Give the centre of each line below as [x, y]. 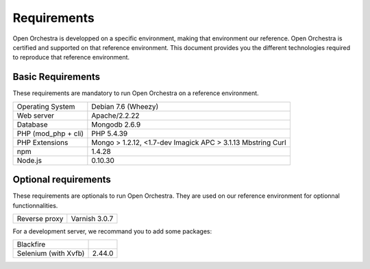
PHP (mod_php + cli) [50, 133]
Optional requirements [62, 180]
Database [32, 125]
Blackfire [31, 244]
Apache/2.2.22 [115, 115]
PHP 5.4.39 [110, 133]
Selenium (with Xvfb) [51, 253]
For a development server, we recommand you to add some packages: [112, 231]
